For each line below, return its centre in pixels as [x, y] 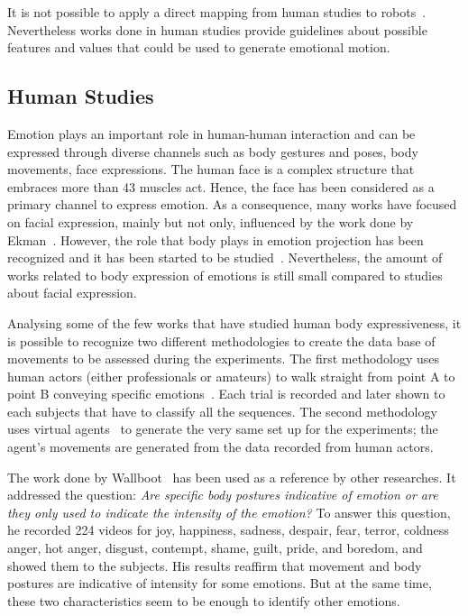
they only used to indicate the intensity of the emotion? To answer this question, [229, 512]
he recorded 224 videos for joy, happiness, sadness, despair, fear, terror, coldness [228, 530]
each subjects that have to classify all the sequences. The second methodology [222, 411]
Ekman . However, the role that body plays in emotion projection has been [216, 239]
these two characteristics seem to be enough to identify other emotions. [204, 600]
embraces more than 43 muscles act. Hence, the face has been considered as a [221, 186]
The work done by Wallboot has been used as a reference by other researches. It [232, 477]
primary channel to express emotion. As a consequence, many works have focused [232, 204]
